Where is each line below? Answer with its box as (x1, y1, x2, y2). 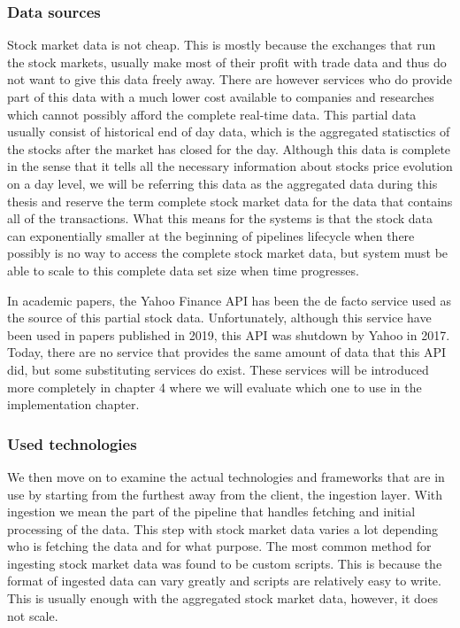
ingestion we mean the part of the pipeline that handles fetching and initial (7, 502, 416, 521)
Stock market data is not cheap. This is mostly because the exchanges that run (7, 35, 436, 54)
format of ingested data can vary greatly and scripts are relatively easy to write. (7, 571, 441, 590)
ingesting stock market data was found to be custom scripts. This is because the (7, 554, 442, 572)
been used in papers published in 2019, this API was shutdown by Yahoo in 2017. (7, 325, 450, 344)
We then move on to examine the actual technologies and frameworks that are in (7, 467, 445, 485)
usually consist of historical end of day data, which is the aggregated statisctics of (7, 122, 450, 141)
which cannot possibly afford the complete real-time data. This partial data (7, 105, 417, 123)
